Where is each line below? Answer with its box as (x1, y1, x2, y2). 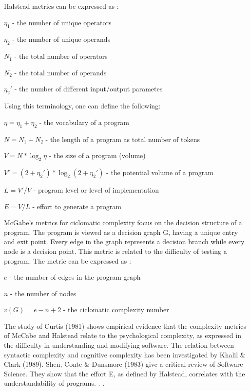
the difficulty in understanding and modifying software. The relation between (4, 340, 234, 350)
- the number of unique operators (12, 17, 112, 27)
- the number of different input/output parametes (14, 84, 163, 94)
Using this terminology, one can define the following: (4, 101, 161, 111)
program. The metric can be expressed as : (4, 255, 131, 266)
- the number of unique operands (12, 34, 111, 44)
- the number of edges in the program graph (9, 272, 141, 282)
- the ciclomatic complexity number (63, 304, 169, 315)
